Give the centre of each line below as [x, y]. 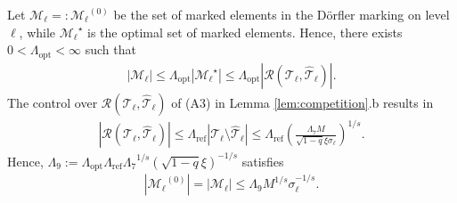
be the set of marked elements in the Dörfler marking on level [282, 14]
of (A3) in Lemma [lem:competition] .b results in [302, 102]
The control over [53, 102]
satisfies [263, 161]
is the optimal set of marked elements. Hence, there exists [245, 32]
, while [37, 32]
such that [110, 49]
